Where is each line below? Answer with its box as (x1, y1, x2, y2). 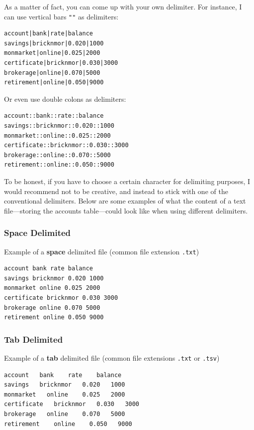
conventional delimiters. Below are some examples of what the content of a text (4, 196, 246, 206)
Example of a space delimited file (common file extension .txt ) (4, 246, 199, 256)
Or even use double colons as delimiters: (4, 93, 126, 104)
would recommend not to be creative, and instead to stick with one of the (4, 186, 228, 196)
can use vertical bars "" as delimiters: (4, 11, 119, 21)
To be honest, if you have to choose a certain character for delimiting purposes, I (4, 176, 251, 186)
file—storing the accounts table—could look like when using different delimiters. (4, 205, 248, 215)
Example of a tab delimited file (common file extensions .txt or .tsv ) (4, 353, 220, 363)
